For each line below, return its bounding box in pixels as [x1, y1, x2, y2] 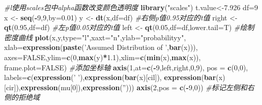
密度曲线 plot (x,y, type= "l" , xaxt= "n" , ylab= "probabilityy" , [4, 32, 186, 42]
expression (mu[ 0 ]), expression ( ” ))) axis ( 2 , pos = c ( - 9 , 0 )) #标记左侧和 [20, 82, 247, 92]
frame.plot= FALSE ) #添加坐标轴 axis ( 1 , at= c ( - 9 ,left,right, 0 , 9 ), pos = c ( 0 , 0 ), [4, 62, 248, 72]
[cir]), [4, 82, 21, 92]
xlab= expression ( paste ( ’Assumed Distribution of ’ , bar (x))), [4, 42, 198, 52]
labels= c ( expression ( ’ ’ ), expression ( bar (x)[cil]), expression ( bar [4, 72, 216, 83]
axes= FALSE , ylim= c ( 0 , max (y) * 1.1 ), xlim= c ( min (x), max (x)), [4, 51, 201, 62]
